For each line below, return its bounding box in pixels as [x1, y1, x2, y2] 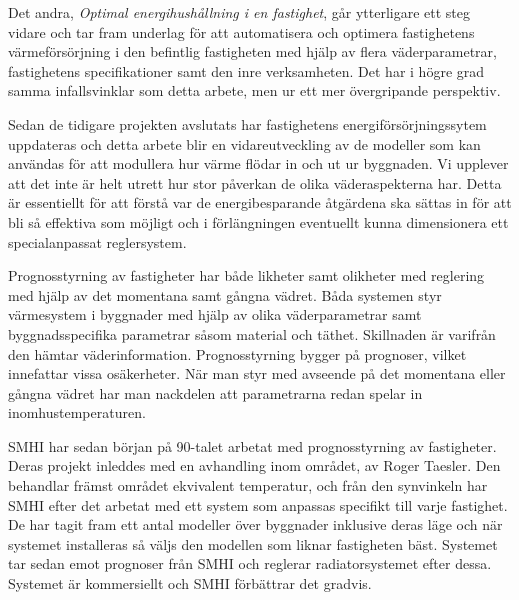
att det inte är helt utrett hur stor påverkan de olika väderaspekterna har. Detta [8, 172, 502, 193]
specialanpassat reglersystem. [8, 231, 187, 252]
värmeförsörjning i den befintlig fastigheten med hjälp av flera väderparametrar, [8, 41, 497, 62]
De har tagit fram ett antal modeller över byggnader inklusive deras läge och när [8, 514, 503, 535]
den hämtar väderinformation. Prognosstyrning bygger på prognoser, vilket [8, 343, 467, 364]
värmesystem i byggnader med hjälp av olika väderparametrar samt [8, 304, 422, 325]
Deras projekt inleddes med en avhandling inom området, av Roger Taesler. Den [8, 455, 501, 476]
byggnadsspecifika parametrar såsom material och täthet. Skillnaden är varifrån [8, 323, 496, 344]
